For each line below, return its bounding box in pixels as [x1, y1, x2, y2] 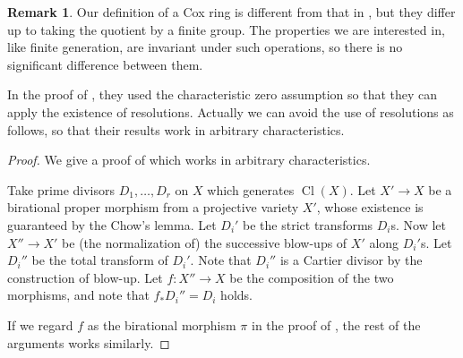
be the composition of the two [229, 268, 394, 286]
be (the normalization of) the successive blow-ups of [62, 233, 347, 251]
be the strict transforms [243, 215, 373, 234]
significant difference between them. [7, 55, 203, 73]
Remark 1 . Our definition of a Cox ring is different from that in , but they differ [7, 3, 456, 21]
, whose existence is [316, 198, 424, 217]
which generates [207, 180, 295, 199]
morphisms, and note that [7, 286, 150, 304]
